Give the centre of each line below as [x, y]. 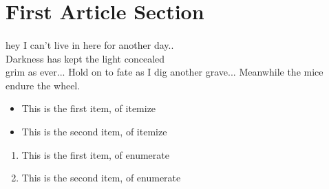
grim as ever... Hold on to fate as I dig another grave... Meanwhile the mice [164, 72]
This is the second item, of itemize [94, 131]
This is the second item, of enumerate [101, 178]
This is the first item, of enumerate [95, 154]
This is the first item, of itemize [89, 108]
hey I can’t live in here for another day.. [90, 44]
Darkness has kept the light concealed [85, 58]
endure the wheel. [43, 85]
